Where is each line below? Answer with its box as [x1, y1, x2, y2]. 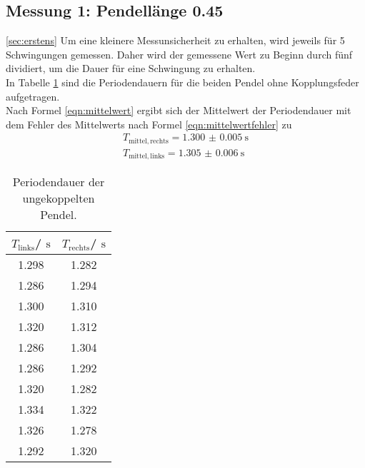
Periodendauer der [12, 173, 105, 190]
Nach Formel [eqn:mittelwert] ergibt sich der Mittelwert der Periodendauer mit [6, 103, 351, 118]
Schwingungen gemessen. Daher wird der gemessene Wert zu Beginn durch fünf [6, 46, 353, 61]
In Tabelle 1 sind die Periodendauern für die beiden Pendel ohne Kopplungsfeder [6, 74, 359, 89]
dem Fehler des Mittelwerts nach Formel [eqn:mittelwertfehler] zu [6, 116, 292, 131]
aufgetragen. [6, 88, 60, 103]
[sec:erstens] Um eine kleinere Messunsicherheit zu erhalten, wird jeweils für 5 [6, 33, 345, 48]
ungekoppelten [22, 190, 95, 207]
